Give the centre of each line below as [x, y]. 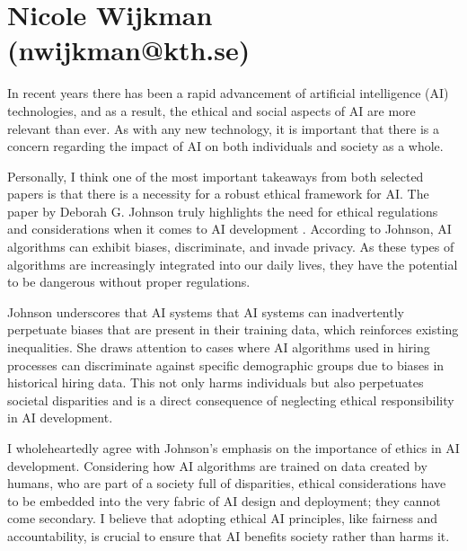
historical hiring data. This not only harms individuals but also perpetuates [216, 382]
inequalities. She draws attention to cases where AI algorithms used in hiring [219, 347]
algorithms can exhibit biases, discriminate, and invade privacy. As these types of [231, 247]
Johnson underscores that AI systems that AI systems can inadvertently [206, 311]
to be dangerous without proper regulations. [129, 282]
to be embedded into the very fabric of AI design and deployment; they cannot [224, 500]
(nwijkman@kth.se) [129, 50]
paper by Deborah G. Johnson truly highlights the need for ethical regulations [223, 211]
